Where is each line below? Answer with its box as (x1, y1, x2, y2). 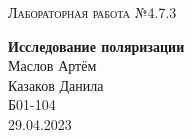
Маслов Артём (8, 55, 97, 76)
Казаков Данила (8, 74, 104, 95)
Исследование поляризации (8, 35, 185, 56)
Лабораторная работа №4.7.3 (8, 2, 177, 22)
